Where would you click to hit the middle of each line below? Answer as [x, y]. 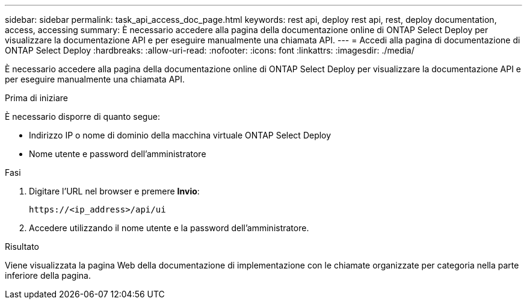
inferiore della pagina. [48, 275]
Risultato [22, 247]
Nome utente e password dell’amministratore [118, 154]
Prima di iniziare [36, 98]
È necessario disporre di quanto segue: [82, 116]
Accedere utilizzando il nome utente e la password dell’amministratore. [169, 228]
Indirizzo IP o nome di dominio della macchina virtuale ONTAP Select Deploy [180, 135]
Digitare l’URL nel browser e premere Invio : [114, 191]
